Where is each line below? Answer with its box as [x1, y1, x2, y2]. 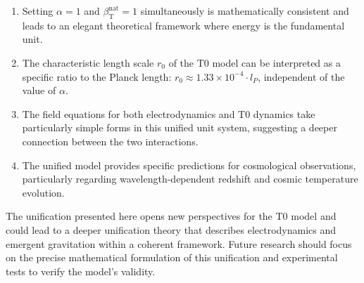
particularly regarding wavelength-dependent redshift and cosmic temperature [22, 171, 358, 186]
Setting [22, 4, 54, 18]
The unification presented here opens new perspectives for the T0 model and [6, 209, 337, 223]
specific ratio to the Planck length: [22, 69, 172, 84]
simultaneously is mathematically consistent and [140, 4, 349, 18]
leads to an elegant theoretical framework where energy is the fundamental [22, 18, 345, 32]
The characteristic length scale [22, 55, 154, 70]
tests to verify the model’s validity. [6, 263, 156, 278]
